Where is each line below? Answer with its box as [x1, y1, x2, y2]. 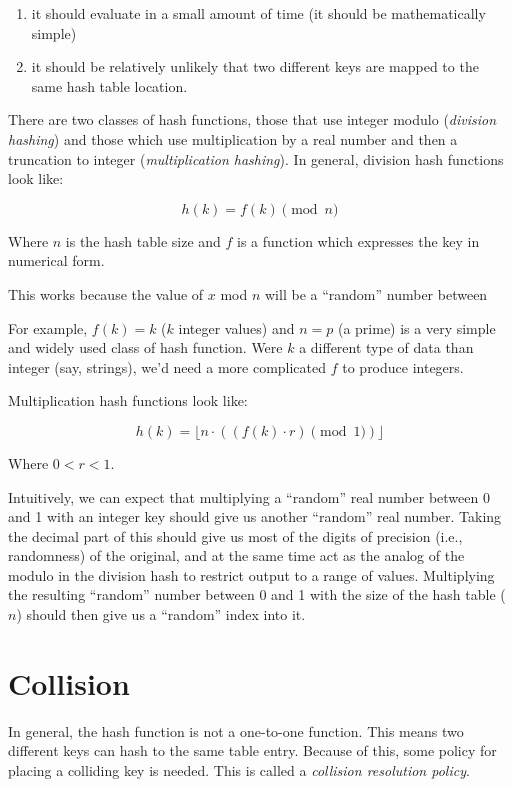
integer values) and [178, 317, 295, 338]
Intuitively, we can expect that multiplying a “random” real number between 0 [8, 486, 490, 507]
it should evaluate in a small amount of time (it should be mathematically [31, 3, 486, 23]
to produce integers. [342, 356, 464, 377]
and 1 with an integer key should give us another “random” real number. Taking [8, 506, 502, 527]
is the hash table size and [65, 230, 221, 251]
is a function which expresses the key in [237, 230, 480, 251]
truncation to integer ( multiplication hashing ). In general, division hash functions [8, 148, 504, 169]
